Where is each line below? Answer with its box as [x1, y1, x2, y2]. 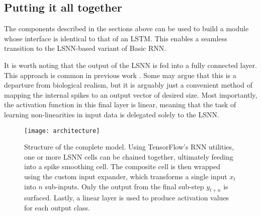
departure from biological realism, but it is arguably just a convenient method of [4, 80, 252, 90]
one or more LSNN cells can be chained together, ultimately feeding [24, 151, 233, 162]
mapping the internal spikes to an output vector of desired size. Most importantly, [4, 89, 257, 100]
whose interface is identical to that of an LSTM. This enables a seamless [4, 33, 227, 43]
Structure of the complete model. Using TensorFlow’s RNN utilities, [24, 141, 234, 152]
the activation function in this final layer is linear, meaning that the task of [4, 99, 236, 110]
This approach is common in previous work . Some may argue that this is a [4, 69, 236, 80]
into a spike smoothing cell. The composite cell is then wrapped [24, 161, 220, 172]
